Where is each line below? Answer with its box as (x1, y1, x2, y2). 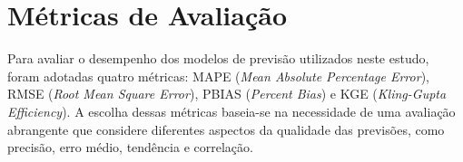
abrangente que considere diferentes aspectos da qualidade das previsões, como (7, 119, 445, 138)
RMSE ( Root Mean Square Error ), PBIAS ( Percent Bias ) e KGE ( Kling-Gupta (7, 84, 447, 103)
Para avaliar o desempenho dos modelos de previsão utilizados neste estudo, (7, 49, 429, 68)
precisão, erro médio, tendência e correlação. (7, 138, 253, 157)
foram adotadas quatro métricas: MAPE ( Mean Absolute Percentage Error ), (7, 66, 429, 85)
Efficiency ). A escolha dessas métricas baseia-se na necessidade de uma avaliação (7, 101, 456, 120)
